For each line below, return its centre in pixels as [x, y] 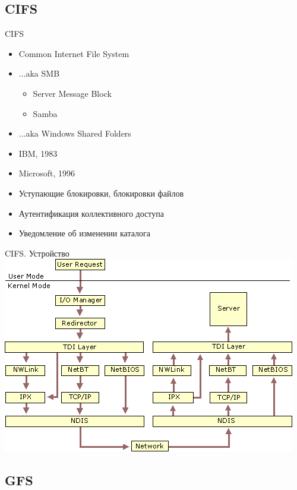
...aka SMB [39, 73]
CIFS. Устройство [37, 253]
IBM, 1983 [38, 153]
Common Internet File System [74, 53]
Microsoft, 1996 [47, 173]
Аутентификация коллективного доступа [91, 213]
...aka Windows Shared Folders [75, 133]
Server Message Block [72, 93]
